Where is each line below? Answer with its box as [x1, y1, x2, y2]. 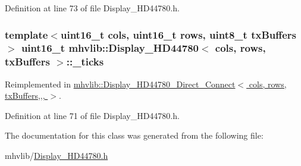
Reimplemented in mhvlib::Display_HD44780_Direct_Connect [5, 77, 236, 90]
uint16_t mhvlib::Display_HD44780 [21, 40, 199, 55]
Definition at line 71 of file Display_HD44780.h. [5, 109, 180, 121]
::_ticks [66, 54, 104, 69]
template [5, 27, 48, 42]
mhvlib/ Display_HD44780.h [5, 149, 108, 162]
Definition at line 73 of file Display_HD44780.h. [5, 2, 180, 14]
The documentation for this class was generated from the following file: [5, 129, 264, 142]
